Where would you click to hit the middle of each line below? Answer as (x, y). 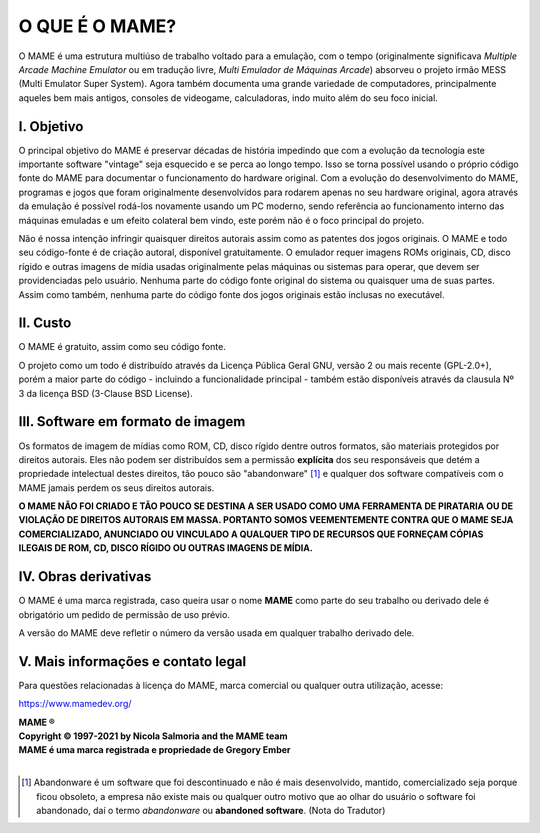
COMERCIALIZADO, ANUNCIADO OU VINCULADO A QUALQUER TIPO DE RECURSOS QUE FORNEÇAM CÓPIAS (251, 534)
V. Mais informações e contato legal (132, 661)
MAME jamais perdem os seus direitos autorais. (116, 487)
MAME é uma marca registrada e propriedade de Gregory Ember (154, 750)
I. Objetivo (51, 126)
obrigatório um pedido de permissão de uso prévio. (124, 614)
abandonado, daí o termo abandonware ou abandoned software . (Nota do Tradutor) (211, 810)
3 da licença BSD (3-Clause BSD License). (106, 393)
